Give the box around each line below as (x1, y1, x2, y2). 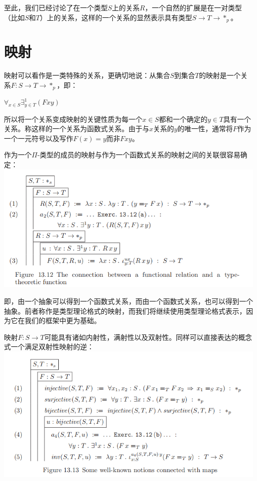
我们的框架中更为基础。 (24, 315, 101, 326)
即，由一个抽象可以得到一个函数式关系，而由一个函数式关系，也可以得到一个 (4, 296, 253, 306)
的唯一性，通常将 (177, 123, 233, 134)
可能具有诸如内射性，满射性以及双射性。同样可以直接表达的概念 (44, 332, 252, 342)
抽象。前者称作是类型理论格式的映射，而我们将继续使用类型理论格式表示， (4, 305, 246, 316)
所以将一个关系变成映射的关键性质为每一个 (4, 113, 142, 124)
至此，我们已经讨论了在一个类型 (4, 2, 108, 12)
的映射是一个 (199, 70, 241, 80)
